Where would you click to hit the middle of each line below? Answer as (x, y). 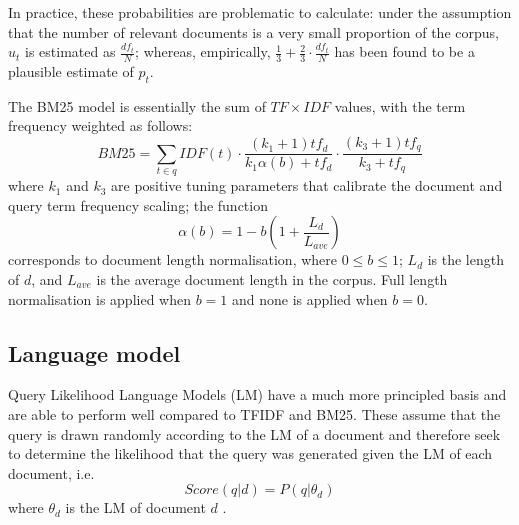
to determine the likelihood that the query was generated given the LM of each (250, 453)
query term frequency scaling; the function (138, 204)
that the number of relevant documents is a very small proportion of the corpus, (253, 31)
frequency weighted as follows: (100, 125)
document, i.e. (51, 472)
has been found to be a (404, 51)
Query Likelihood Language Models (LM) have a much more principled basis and (257, 394)
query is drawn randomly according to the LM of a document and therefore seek (254, 433)
